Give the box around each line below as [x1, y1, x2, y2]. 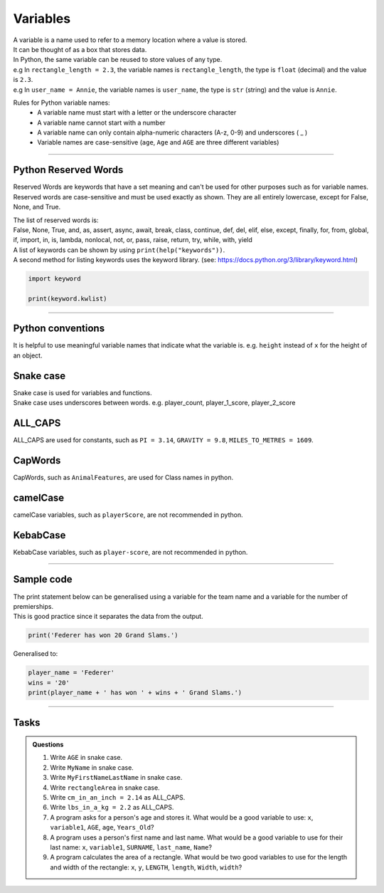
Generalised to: [13, 649, 58, 658]
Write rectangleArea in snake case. [50, 783, 160, 792]
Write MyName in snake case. [50, 763, 134, 772]
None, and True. [13, 203, 60, 211]
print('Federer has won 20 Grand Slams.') [28, 631, 178, 639]
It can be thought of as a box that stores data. [13, 45, 147, 53]
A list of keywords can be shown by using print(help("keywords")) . [13, 246, 225, 254]
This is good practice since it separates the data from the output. [13, 612, 203, 621]
